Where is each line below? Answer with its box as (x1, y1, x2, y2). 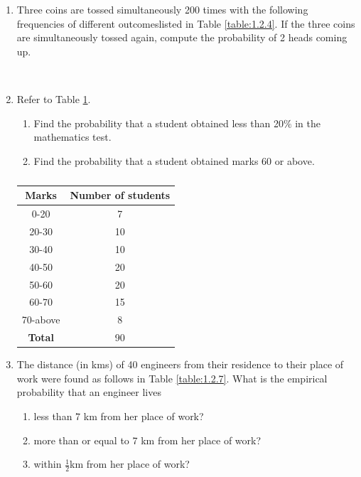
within (33, 456, 62, 471)
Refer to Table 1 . (16, 91, 91, 106)
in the (295, 115, 321, 130)
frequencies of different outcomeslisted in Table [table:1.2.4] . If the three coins (16, 16, 355, 31)
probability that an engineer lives (16, 385, 161, 400)
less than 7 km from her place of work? (33, 408, 204, 423)
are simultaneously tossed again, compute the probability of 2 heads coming (16, 30, 347, 45)
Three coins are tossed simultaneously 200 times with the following (16, 2, 308, 16)
